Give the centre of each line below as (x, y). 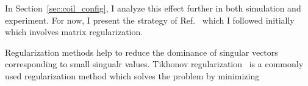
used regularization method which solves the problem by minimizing (132, 75)
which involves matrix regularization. (74, 32)
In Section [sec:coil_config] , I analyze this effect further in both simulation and (153, 8)
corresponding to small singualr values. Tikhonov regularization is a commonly (154, 64)
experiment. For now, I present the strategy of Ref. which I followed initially (150, 20)
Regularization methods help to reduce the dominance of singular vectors (141, 52)
